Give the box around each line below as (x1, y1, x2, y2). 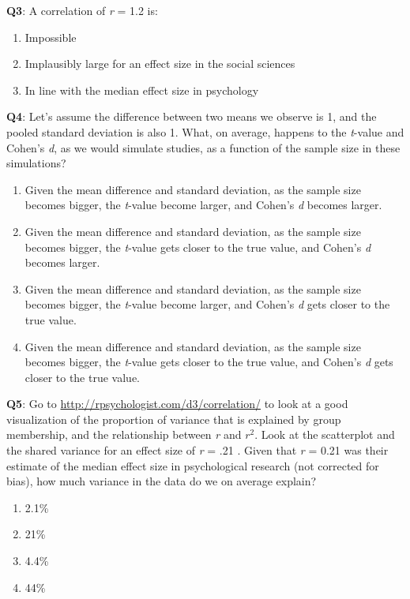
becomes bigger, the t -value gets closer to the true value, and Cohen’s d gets (24, 354, 393, 370)
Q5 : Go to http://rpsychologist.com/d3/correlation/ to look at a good (6, 395, 348, 412)
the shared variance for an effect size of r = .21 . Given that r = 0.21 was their (6, 442, 389, 459)
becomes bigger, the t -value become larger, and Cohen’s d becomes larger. (24, 197, 382, 213)
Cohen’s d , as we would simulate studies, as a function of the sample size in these (6, 139, 401, 155)
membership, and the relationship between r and (6, 426, 242, 443)
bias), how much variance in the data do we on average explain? (6, 473, 317, 489)
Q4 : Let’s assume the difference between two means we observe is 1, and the (6, 108, 377, 125)
